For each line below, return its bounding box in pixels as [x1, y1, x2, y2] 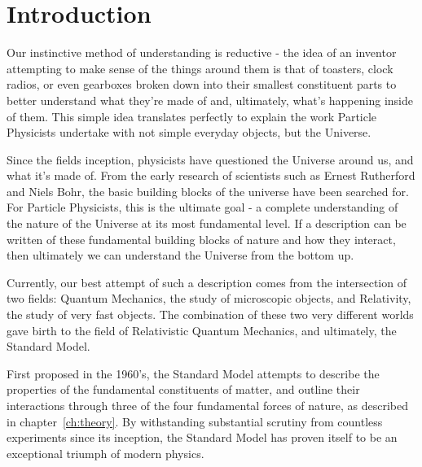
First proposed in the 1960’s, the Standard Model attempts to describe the [7, 364, 380, 382]
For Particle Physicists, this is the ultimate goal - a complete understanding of [7, 199, 398, 216]
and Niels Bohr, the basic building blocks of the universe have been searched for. [7, 182, 409, 199]
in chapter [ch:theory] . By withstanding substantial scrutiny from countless [7, 412, 383, 430]
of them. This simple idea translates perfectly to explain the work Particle [7, 107, 377, 124]
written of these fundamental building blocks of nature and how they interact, [7, 230, 396, 247]
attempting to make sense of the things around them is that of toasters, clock [7, 59, 393, 76]
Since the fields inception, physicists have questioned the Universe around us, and [7, 151, 414, 168]
